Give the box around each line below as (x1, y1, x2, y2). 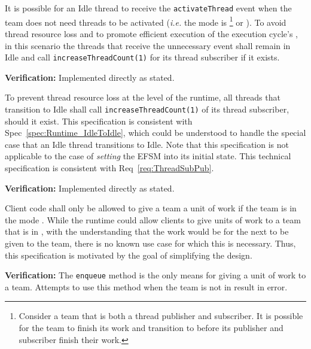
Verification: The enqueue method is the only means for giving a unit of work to (5, 269, 306, 281)
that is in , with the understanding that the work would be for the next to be (5, 225, 289, 238)
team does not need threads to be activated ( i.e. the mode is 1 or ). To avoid (5, 14, 286, 28)
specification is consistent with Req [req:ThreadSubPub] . (5, 161, 214, 174)
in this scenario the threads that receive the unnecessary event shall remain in (5, 39, 291, 51)
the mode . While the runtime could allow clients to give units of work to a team (5, 213, 301, 226)
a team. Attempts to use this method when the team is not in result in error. (5, 280, 288, 293)
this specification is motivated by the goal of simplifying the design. (5, 248, 252, 261)
